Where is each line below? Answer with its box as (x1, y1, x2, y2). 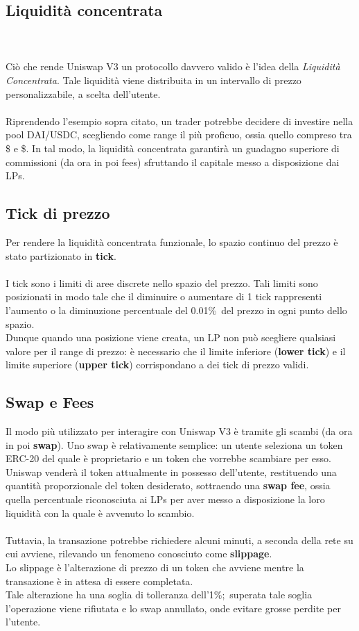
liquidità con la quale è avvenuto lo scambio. (6, 505, 195, 520)
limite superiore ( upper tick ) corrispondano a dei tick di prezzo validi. (6, 357, 309, 372)
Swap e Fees (6, 391, 94, 413)
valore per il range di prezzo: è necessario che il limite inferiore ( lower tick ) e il (6, 343, 346, 358)
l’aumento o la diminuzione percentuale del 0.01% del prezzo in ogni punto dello (6, 302, 347, 317)
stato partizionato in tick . (6, 248, 116, 263)
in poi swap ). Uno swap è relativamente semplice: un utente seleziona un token (6, 437, 343, 452)
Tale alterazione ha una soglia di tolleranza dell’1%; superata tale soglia (6, 587, 313, 602)
